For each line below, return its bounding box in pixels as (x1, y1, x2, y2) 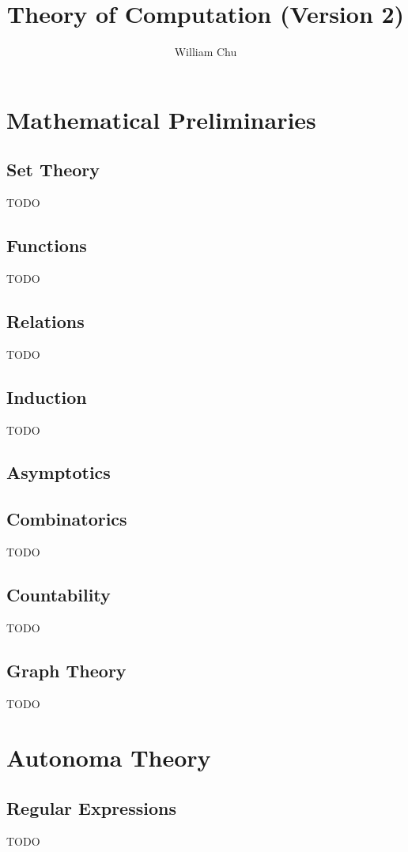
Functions (6, 233, 87, 258)
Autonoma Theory (6, 741, 211, 774)
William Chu (174, 43, 237, 60)
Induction (6, 384, 87, 409)
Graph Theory (6, 658, 127, 682)
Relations (6, 308, 85, 333)
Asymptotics (6, 460, 111, 484)
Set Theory (6, 157, 100, 182)
